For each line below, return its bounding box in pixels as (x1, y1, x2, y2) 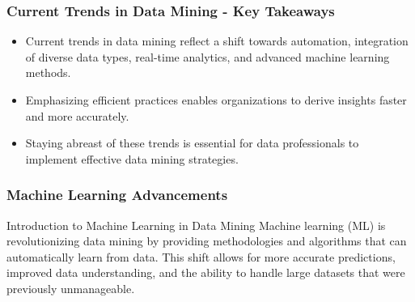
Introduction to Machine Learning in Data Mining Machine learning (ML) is (6, 216, 386, 233)
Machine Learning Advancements (6, 185, 228, 205)
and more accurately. (25, 107, 129, 124)
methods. (25, 64, 71, 81)
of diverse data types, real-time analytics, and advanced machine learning (25, 48, 390, 65)
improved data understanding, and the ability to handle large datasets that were (6, 264, 405, 281)
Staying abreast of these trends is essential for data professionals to (25, 134, 359, 151)
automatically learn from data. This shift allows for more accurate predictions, (6, 248, 396, 265)
